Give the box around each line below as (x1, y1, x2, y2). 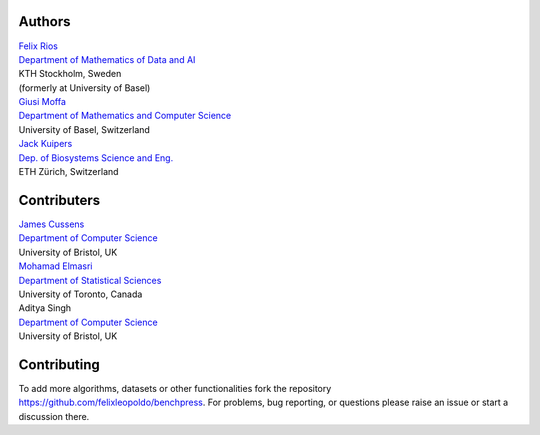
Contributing (18, 356, 100, 373)
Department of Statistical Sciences (18, 274, 162, 286)
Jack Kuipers (18, 138, 73, 150)
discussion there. (18, 410, 90, 422)
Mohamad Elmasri (18, 260, 93, 272)
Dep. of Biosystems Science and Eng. (18, 151, 174, 164)
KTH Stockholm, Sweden (18, 68, 122, 80)
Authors (18, 13, 71, 30)
